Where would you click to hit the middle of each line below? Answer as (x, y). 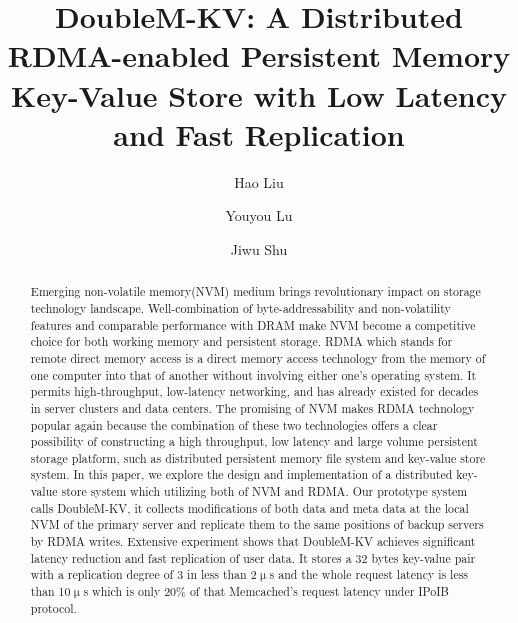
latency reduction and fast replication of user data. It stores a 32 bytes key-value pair (253, 557)
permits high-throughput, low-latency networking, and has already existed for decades (254, 391)
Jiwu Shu (259, 248)
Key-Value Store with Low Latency (259, 94)
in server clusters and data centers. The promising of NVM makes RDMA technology (252, 407)
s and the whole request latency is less (369, 574)
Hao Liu (259, 181)
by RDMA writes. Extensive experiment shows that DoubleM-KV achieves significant (253, 541)
